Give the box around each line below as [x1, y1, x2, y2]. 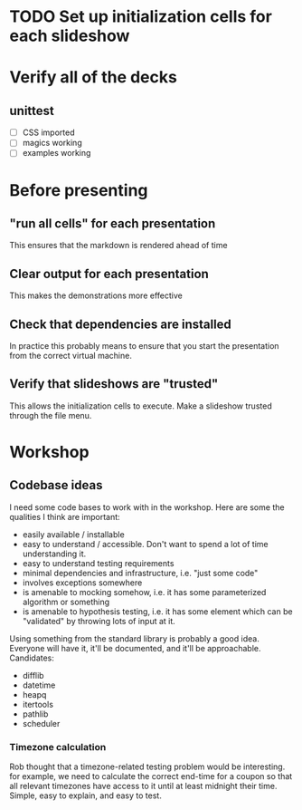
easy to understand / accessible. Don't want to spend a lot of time [22, 538, 269, 549]
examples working [22, 148, 91, 159]
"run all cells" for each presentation [9, 216, 216, 231]
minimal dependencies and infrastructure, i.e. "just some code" [22, 567, 259, 578]
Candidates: [9, 652, 54, 663]
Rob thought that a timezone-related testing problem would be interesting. [9, 761, 286, 772]
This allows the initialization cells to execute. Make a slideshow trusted [9, 400, 273, 411]
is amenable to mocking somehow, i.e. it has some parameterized [22, 586, 267, 597]
